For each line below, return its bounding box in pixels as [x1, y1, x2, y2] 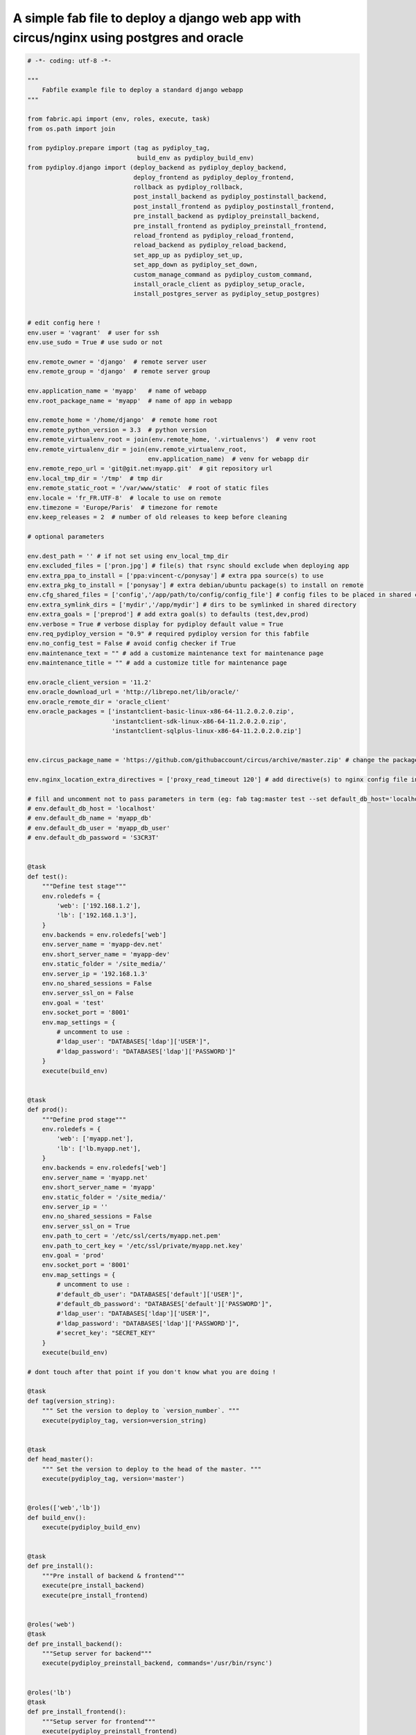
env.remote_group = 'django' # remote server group [27, 368, 211, 375]
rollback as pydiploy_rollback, [133, 183, 243, 191]
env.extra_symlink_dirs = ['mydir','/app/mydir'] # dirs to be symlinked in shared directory [27, 600, 357, 609]
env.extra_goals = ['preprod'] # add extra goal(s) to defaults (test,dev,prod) [27, 611, 309, 618]
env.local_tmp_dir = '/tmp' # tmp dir [27, 474, 163, 482]
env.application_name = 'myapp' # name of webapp [27, 387, 207, 395]
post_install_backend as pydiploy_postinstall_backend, [133, 193, 327, 201]
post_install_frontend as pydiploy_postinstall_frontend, [133, 202, 335, 210]
